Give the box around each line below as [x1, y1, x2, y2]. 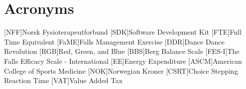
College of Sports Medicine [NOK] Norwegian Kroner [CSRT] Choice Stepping [4, 65, 238, 76]
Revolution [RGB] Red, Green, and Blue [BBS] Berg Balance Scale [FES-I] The [4, 46, 240, 56]
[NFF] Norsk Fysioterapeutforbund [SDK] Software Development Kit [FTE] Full [4, 27, 242, 37]
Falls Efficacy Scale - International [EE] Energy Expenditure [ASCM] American [4, 55, 242, 66]
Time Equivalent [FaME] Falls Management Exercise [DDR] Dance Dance [4, 36, 225, 46]
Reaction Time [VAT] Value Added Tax [4, 75, 123, 86]
